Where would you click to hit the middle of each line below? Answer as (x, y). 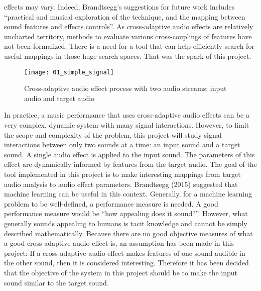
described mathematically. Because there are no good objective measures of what (128, 233)
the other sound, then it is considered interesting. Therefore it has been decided (126, 263)
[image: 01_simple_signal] (69, 72)
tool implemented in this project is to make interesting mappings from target (122, 174)
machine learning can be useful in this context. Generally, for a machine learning (128, 194)
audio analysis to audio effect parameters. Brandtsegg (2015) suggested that (121, 184)
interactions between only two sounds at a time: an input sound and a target (122, 144)
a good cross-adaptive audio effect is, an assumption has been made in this (119, 243)
